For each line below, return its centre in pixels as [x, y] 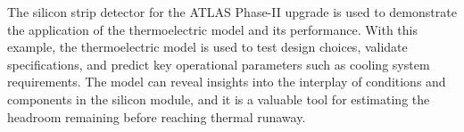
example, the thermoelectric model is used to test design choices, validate [207, 47]
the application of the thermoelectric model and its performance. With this [212, 29]
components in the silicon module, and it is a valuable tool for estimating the [219, 99]
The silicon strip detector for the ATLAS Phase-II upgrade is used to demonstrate [232, 12]
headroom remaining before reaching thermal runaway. [157, 116]
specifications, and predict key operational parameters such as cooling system [219, 64]
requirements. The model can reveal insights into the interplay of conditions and [227, 82]
